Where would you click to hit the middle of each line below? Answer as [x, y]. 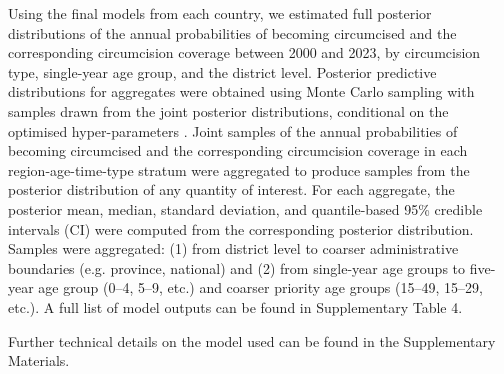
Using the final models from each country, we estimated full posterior [220, 13]
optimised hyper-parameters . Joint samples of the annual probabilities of [233, 130]
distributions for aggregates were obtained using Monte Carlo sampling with [241, 91]
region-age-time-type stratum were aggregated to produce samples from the [239, 169]
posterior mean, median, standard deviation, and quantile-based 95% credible [245, 208]
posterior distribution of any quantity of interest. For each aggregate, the [231, 189]
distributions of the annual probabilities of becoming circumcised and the [232, 32]
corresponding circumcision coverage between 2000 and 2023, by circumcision [244, 52]
